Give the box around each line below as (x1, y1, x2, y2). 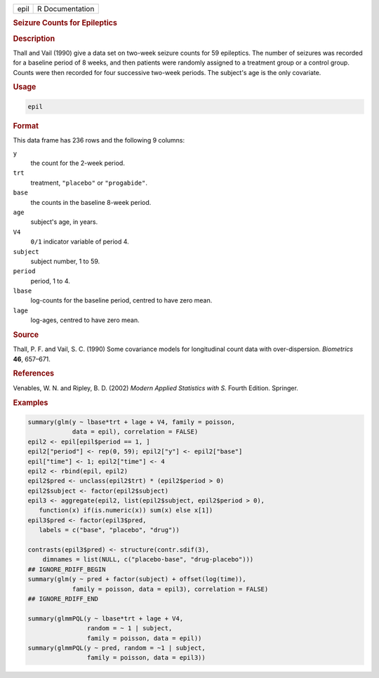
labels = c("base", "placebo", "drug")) (39, 526, 180, 534)
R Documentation (37, 4, 95, 13)
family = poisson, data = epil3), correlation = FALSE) (72, 585, 269, 593)
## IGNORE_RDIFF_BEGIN (27, 565, 106, 573)
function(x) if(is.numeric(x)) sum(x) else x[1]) (39, 506, 213, 514)
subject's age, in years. (30, 218, 98, 226)
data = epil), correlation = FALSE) (72, 428, 199, 436)
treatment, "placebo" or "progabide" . (30, 178, 147, 187)
